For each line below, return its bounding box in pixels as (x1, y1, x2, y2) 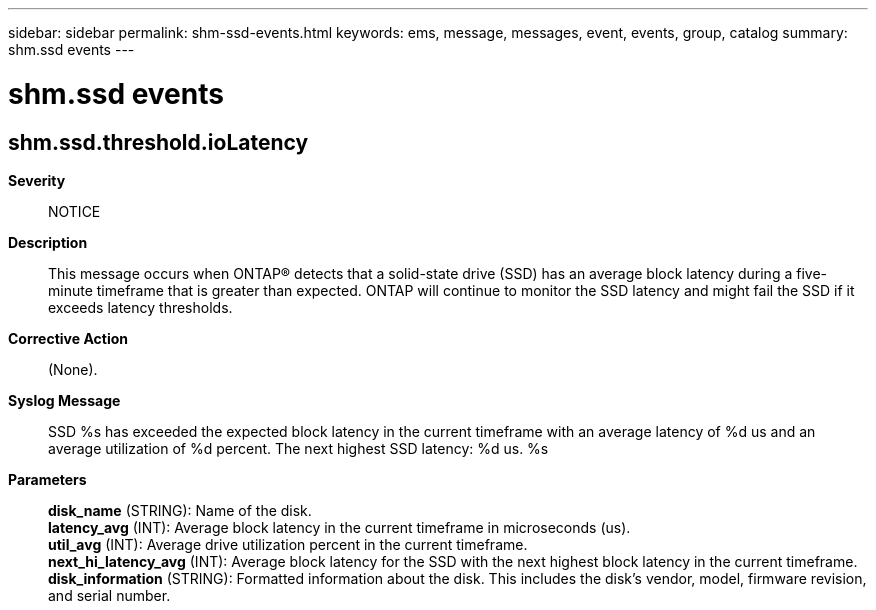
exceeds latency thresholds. (48, 298, 233, 316)
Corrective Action (8, 329, 128, 347)
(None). (48, 360, 98, 378)
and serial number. (48, 586, 171, 604)
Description (8, 233, 88, 251)
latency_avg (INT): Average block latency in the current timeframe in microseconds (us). (48, 518, 631, 536)
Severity (8, 171, 66, 189)
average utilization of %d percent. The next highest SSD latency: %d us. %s (48, 439, 549, 457)
